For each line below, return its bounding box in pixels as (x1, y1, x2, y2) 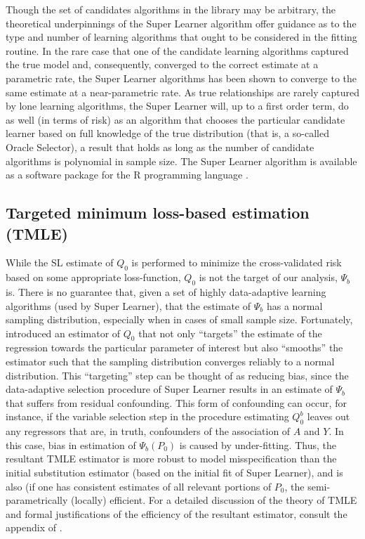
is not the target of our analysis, (199, 270, 338, 285)
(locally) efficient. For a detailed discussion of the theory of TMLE (71, 493, 357, 507)
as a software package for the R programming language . (6, 167, 248, 182)
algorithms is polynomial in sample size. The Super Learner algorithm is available (6, 153, 357, 168)
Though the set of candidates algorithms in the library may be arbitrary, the (6, 2, 336, 16)
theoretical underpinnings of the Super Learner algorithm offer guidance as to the (6, 15, 357, 30)
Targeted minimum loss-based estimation (6, 202, 310, 223)
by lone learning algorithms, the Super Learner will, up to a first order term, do (6, 98, 349, 113)
